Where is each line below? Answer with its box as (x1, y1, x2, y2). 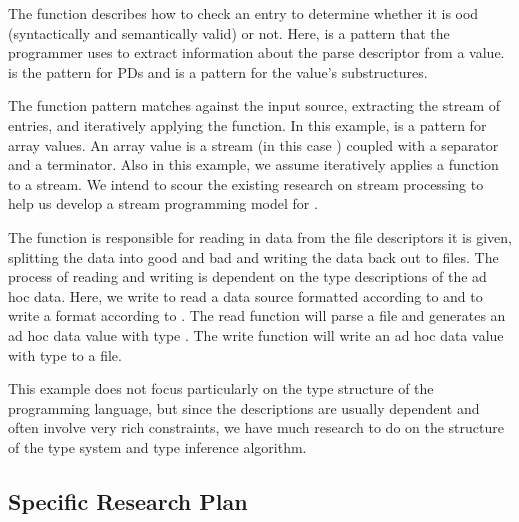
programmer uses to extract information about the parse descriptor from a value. (8, 42, 505, 63)
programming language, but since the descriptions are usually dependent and (8, 397, 480, 418)
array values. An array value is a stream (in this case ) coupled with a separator (8, 134, 499, 155)
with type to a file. (8, 344, 122, 365)
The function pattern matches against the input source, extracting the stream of (8, 95, 501, 116)
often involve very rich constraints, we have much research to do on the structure (8, 417, 504, 438)
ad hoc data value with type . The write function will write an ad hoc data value (8, 324, 504, 345)
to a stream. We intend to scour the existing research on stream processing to (8, 173, 484, 194)
